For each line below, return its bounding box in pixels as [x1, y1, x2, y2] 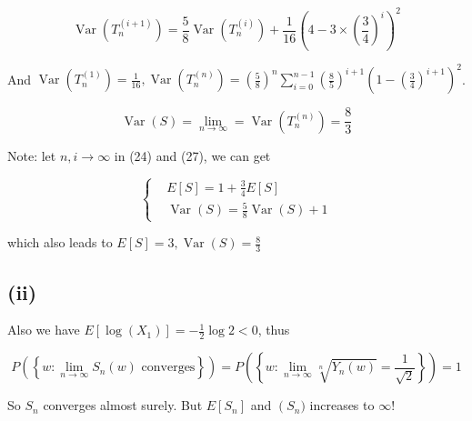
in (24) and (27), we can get [114, 145, 271, 165]
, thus [257, 320, 290, 339]
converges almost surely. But [43, 396, 203, 415]
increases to [309, 396, 375, 415]
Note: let [7, 145, 56, 165]
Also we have [7, 320, 80, 339]
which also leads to [7, 233, 113, 252]
